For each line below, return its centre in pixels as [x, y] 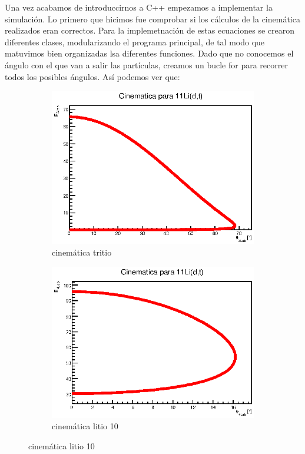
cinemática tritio [82, 252]
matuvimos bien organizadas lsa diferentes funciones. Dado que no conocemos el [149, 53]
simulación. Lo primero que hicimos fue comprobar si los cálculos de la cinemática [152, 19]
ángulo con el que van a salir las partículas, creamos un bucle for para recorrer [146, 64]
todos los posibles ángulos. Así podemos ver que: [92, 76]
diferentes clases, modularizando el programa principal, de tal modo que [135, 42]
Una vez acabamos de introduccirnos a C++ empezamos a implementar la [139, 7]
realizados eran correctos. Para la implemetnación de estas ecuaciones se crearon [150, 30]
